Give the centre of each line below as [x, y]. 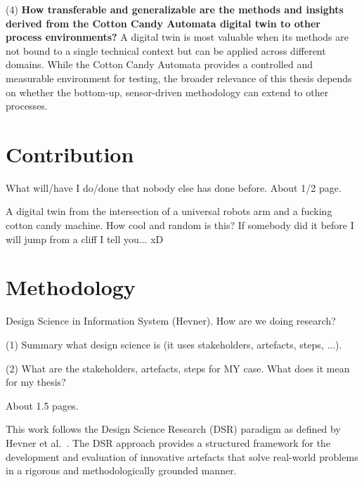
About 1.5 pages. [42, 405]
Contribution [70, 154]
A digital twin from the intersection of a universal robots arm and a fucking [169, 211]
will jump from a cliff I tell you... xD [85, 239]
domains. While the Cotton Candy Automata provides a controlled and [159, 64]
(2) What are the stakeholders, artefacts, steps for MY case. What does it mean [178, 368]
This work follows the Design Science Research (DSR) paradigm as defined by [173, 429]
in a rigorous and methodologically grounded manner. [121, 470]
